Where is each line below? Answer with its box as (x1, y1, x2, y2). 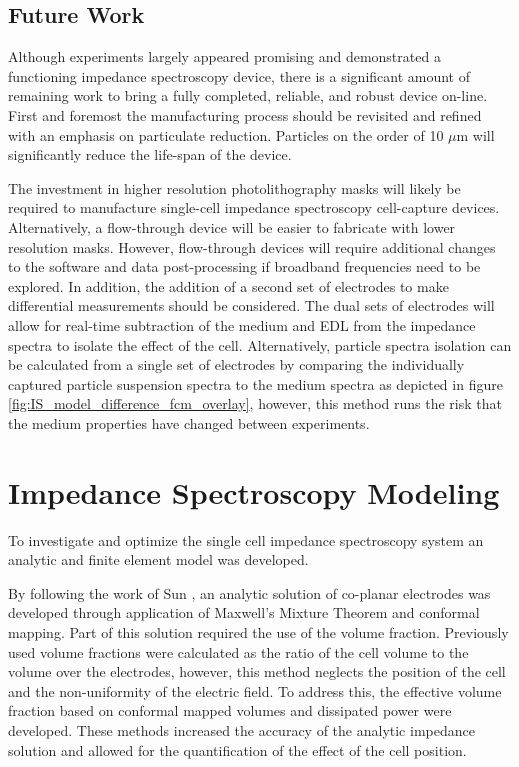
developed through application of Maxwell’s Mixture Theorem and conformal (8, 602, 480, 623)
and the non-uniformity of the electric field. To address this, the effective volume (8, 680, 502, 701)
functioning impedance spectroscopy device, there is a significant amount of (8, 65, 470, 86)
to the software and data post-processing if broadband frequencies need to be (8, 256, 481, 277)
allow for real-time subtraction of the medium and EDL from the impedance (8, 314, 476, 335)
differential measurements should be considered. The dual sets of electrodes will (8, 295, 495, 316)
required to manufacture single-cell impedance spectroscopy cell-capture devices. (8, 197, 500, 218)
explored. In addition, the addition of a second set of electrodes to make (8, 275, 449, 296)
